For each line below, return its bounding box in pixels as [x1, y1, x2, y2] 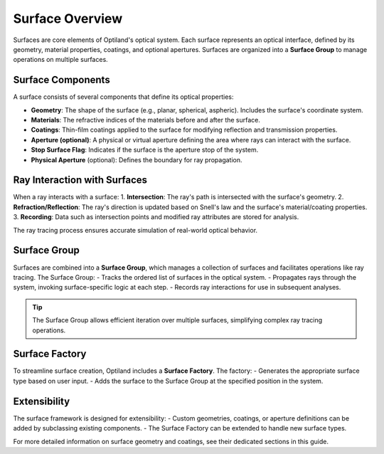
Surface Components [13, 74, 110, 86]
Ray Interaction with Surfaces [13, 174, 148, 186]
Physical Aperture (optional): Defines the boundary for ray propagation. [31, 155, 242, 164]
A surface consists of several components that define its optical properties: [13, 93, 234, 101]
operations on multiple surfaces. [13, 56, 108, 64]
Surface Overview [13, 11, 123, 26]
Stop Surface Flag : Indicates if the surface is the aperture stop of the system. [31, 146, 259, 154]
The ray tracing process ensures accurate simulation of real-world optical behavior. [13, 226, 258, 234]
